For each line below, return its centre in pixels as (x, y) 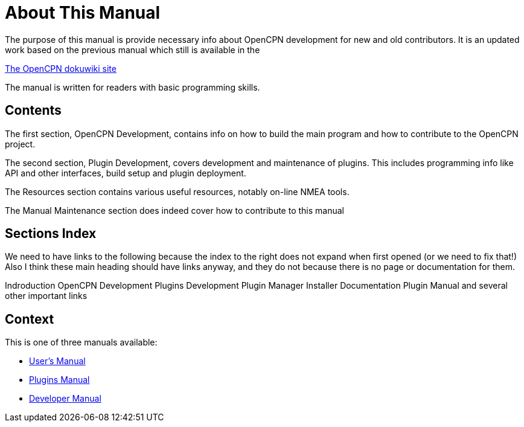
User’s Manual (57, 361)
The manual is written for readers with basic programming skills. (133, 87)
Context (30, 319)
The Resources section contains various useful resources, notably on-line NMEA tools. (177, 191)
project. (20, 144)
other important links (46, 296)
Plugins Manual (59, 380)
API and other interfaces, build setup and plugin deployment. (126, 173)
